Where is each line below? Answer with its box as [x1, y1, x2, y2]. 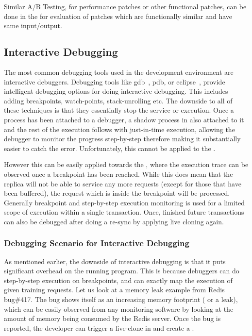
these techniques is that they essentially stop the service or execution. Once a [4, 105, 234, 115]
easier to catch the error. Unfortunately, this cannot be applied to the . [4, 143, 216, 153]
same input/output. [4, 20, 62, 31]
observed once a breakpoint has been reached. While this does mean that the [4, 168, 233, 179]
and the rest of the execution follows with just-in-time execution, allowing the [4, 124, 235, 134]
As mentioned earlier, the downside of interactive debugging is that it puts [4, 256, 226, 266]
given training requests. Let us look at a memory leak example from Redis [4, 285, 225, 295]
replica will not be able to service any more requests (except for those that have [4, 178, 241, 188]
